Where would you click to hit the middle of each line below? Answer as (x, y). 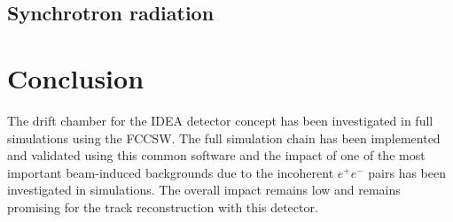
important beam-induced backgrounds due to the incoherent (171, 172)
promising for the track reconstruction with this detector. (163, 207)
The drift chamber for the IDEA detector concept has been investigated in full (220, 120)
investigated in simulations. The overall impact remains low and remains (204, 190)
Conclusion (76, 77)
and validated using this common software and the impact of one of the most (216, 155)
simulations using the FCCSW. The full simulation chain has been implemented (224, 138)
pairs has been (407, 172)
